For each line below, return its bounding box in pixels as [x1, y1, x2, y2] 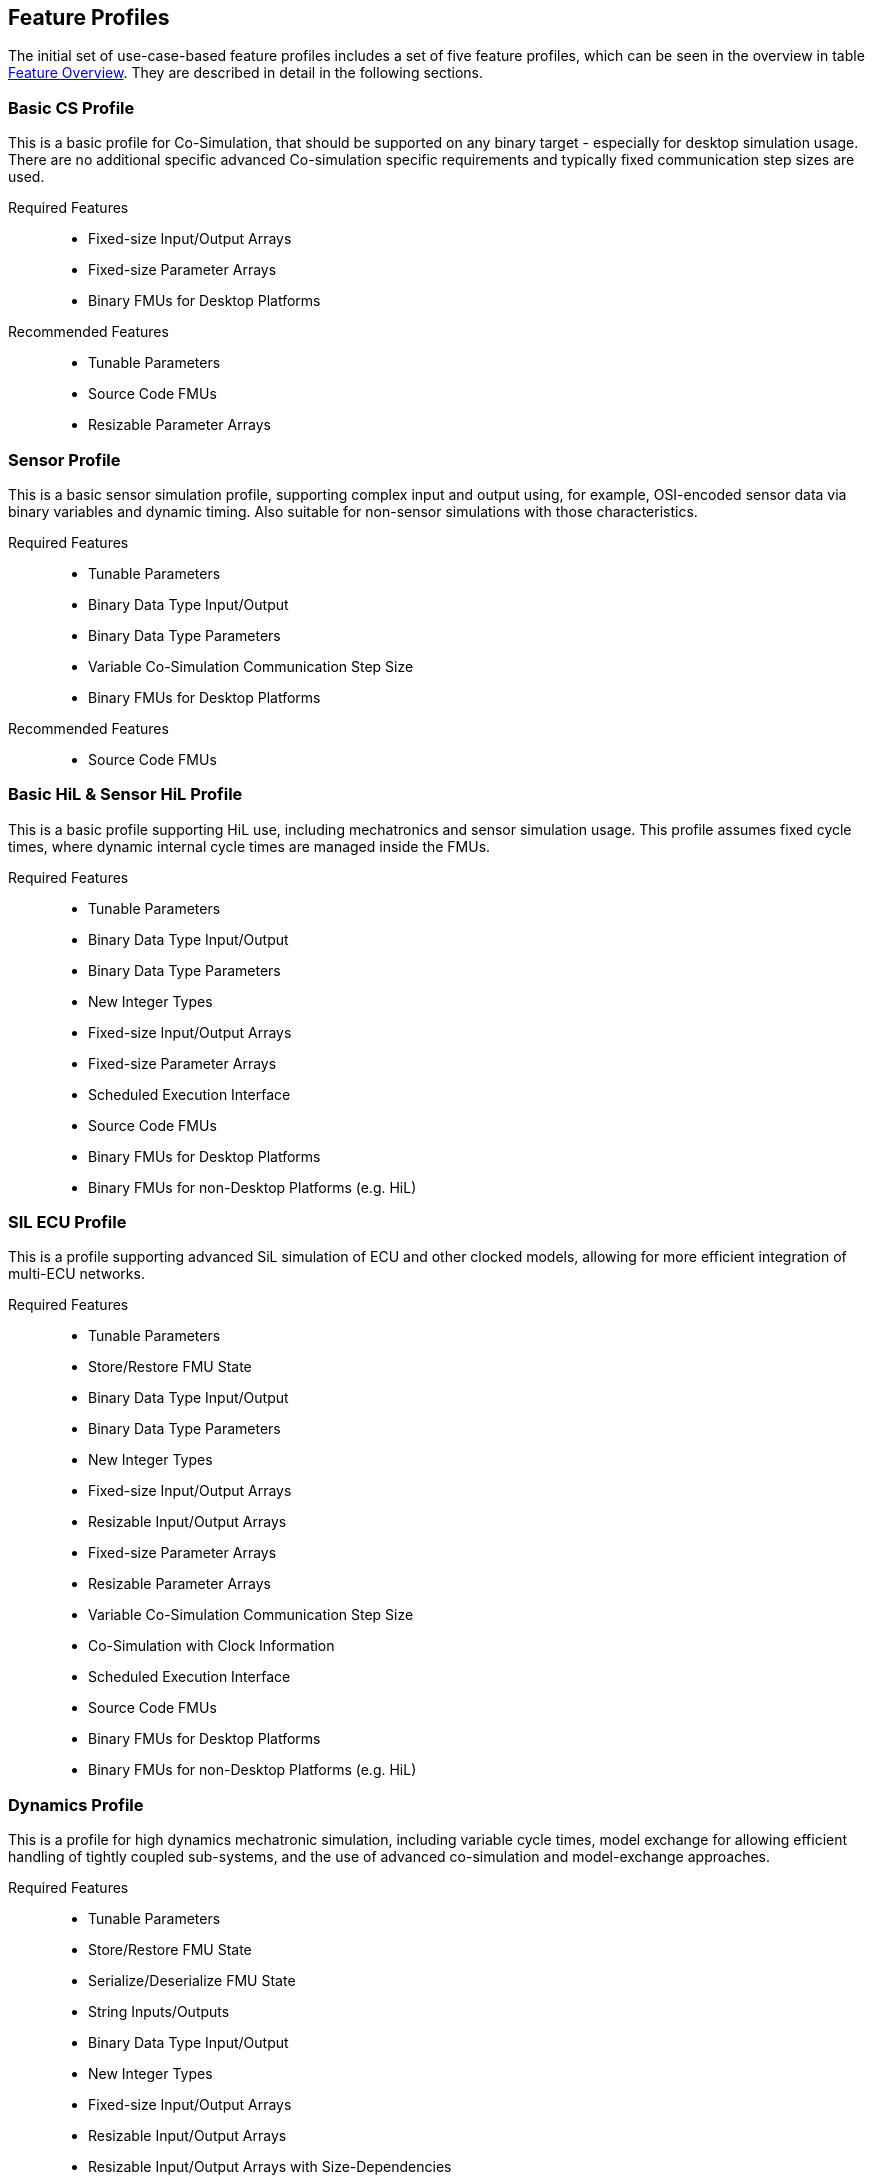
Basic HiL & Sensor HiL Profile [8, 784, 243, 805]
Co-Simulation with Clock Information [88, 1637, 335, 1655]
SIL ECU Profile [8, 1212, 127, 1233]
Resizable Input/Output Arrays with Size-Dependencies [88, 2158, 452, 2176]
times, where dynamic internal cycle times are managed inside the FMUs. [8, 837, 491, 855]
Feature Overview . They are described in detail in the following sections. [8, 64, 484, 82]
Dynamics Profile [8, 1794, 144, 1815]
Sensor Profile [8, 449, 121, 470]
